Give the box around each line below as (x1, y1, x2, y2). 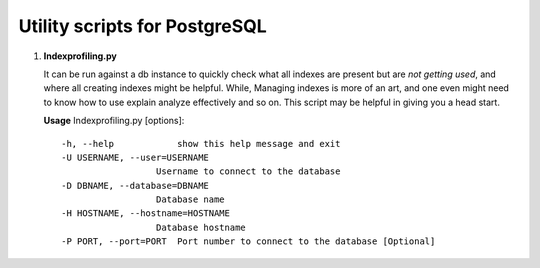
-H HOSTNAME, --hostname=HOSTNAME (61, 208, 230, 219)
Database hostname (155, 221, 247, 233)
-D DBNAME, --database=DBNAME (61, 180, 210, 191)
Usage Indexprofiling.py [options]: (43, 115, 185, 127)
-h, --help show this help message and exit (61, 138, 341, 149)
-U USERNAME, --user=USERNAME (61, 151, 210, 163)
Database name (155, 194, 225, 205)
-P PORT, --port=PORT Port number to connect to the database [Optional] (61, 236, 436, 247)
